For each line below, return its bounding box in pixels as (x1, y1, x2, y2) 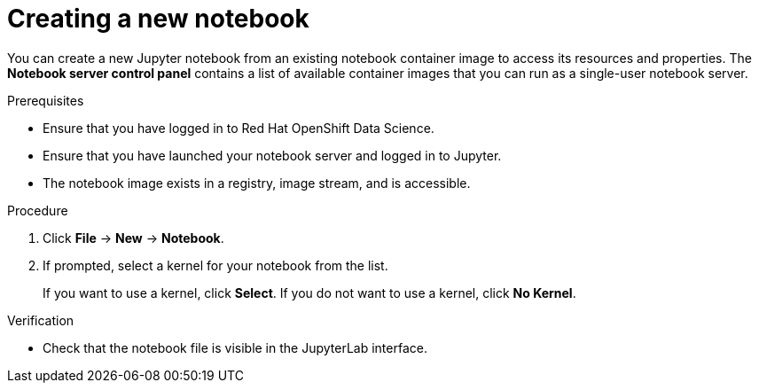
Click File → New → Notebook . (43, 230, 224, 246)
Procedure (7, 202, 68, 218)
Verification (7, 312, 74, 328)
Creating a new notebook (7, 4, 309, 34)
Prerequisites (7, 92, 84, 108)
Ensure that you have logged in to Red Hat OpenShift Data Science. (43, 120, 434, 136)
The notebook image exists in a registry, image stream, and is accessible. (43, 175, 471, 191)
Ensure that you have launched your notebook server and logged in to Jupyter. (43, 147, 502, 163)
